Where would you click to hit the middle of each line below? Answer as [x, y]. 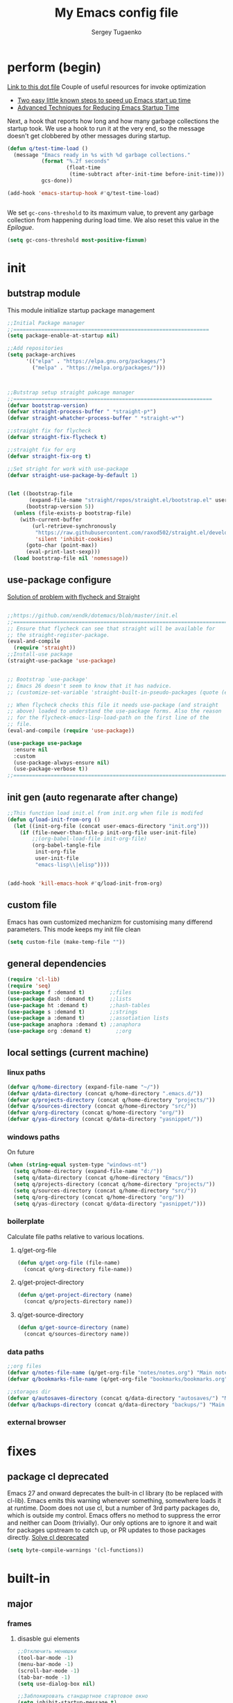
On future [21, 1152]
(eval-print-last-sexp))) [63, 552]
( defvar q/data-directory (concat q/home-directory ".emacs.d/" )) [105, 1093]
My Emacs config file [116, 13]
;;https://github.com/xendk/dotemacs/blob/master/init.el [93, 615]
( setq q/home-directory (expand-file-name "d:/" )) [88, 1172]
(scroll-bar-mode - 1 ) [49, 1671]
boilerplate [26, 1222]
